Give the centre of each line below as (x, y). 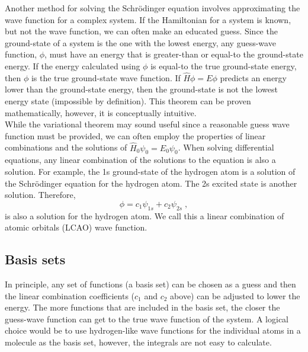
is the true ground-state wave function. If (106, 77)
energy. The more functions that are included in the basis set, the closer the (142, 307)
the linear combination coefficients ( (70, 295)
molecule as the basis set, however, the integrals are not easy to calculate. (138, 342)
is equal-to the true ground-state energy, (224, 65)
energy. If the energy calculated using (73, 65)
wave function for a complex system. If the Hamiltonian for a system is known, (148, 19)
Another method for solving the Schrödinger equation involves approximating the (153, 8)
